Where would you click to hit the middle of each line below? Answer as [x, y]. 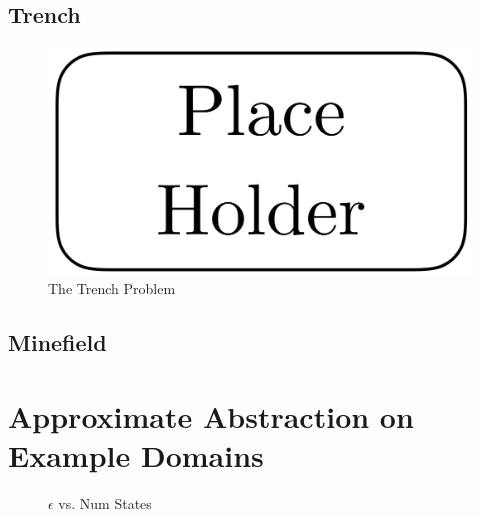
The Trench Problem [112, 288]
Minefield [57, 342]
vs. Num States [105, 502]
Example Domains [136, 454]
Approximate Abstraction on [211, 415]
